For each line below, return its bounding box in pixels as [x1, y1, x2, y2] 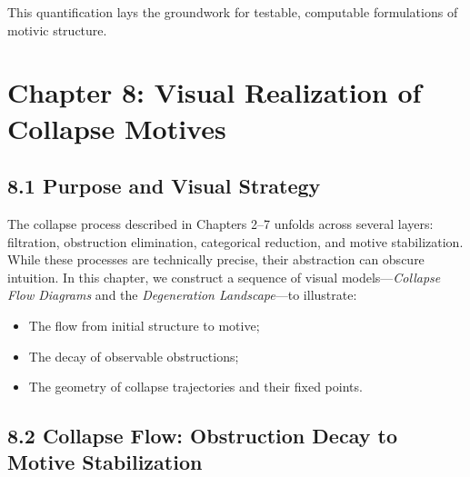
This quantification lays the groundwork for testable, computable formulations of [7, 3, 458, 21]
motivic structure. [7, 20, 107, 39]
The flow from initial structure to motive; [28, 315, 260, 334]
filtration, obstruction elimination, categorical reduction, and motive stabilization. [7, 232, 464, 251]
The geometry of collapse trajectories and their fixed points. [28, 377, 363, 396]
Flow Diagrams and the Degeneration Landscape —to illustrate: [7, 285, 357, 304]
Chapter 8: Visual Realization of [7, 74, 422, 111]
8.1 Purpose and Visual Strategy [7, 172, 321, 200]
